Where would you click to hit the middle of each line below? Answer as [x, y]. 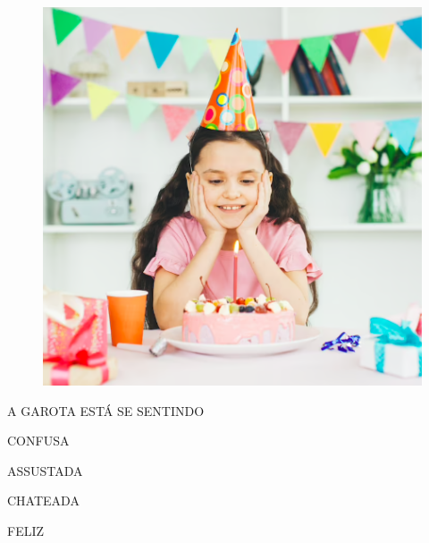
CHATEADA [43, 501]
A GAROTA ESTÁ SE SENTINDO [106, 410]
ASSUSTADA [45, 470]
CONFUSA [38, 441]
